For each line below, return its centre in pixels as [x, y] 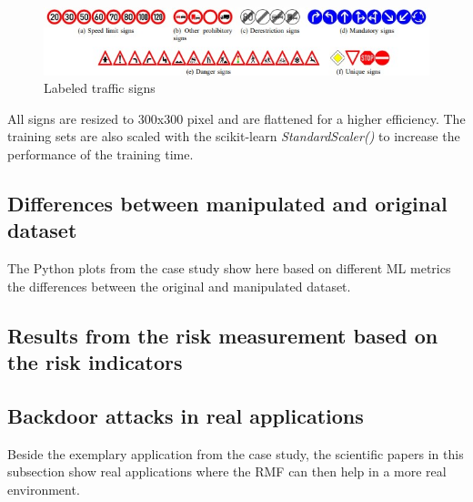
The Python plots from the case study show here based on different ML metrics [229, 268]
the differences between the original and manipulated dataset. [179, 286]
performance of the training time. [101, 154]
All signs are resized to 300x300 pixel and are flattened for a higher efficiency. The [236, 118]
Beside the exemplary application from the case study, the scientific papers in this [236, 453]
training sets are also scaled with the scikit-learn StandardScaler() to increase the [234, 136]
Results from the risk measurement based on [223, 335]
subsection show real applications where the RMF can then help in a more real [227, 471]
